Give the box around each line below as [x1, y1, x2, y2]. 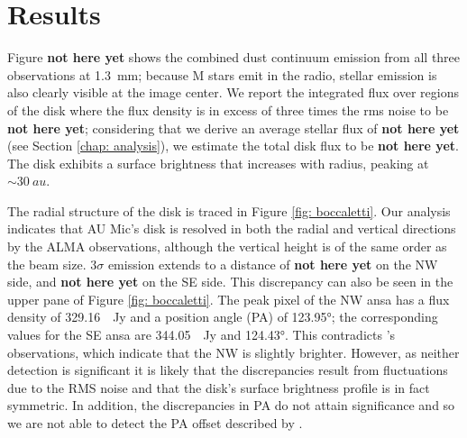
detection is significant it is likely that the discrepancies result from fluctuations [7, 360, 448, 379]
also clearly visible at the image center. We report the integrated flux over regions [7, 83, 459, 102]
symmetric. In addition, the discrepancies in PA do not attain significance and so [7, 396, 455, 415]
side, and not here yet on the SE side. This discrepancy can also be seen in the [7, 272, 453, 291]
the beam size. [7, 254, 87, 273]
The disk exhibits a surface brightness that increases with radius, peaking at [7, 153, 429, 172]
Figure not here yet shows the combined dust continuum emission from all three [7, 48, 461, 67]
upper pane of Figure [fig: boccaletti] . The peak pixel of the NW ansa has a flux [7, 289, 450, 308]
